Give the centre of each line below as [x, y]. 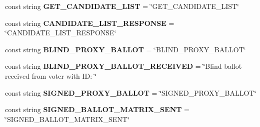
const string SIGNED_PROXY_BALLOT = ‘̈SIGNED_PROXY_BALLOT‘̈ [131, 92]
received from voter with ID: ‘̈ [51, 75]
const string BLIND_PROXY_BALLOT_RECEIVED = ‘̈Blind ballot [123, 66]
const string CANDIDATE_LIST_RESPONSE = [90, 23]
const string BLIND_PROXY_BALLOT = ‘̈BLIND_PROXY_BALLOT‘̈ [125, 49]
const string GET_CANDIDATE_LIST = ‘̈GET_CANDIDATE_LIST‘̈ [122, 6]
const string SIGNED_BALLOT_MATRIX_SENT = [97, 109]
